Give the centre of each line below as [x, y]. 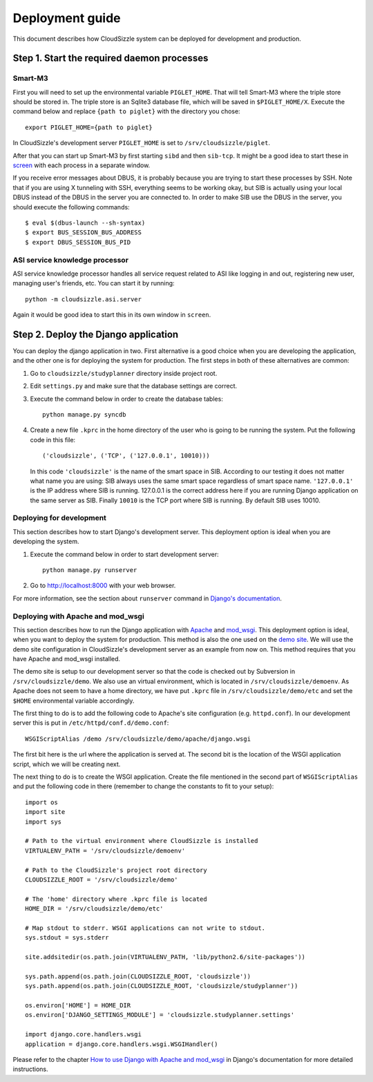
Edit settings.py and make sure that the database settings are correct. [134, 386]
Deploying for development [60, 518]
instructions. [30, 1069]
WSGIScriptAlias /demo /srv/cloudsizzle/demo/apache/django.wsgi [138, 739]
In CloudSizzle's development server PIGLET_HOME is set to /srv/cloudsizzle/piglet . [142, 143]
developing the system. [46, 542]
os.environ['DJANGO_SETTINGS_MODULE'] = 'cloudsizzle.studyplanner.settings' [160, 1015]
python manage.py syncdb [84, 414]
